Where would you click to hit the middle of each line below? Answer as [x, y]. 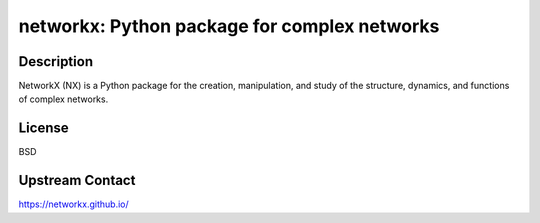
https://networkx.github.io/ [73, 204]
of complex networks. [63, 99]
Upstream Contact [77, 180]
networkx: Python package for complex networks [229, 26]
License [43, 128]
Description [56, 61]
